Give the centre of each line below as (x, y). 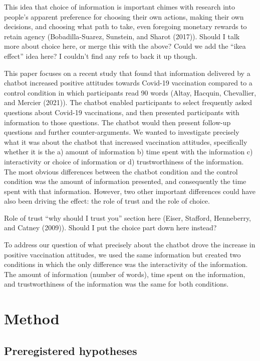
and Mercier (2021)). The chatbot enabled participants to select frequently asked (128, 102)
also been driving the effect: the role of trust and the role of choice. (107, 201)
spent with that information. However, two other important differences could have (130, 191)
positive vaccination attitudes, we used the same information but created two (122, 254)
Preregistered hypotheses (71, 350)
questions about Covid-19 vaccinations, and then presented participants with (122, 112)
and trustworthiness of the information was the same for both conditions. (116, 284)
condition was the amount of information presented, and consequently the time (125, 181)
